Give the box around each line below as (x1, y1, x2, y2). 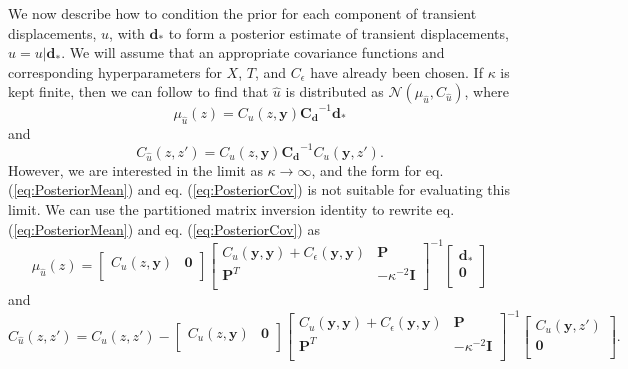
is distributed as (285, 81, 384, 102)
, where (464, 81, 509, 102)
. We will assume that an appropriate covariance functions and (61, 42, 445, 63)
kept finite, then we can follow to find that (8, 81, 269, 102)
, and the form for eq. (311, 159, 444, 180)
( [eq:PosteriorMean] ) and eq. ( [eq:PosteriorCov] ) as (8, 218, 320, 239)
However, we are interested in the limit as (8, 159, 263, 180)
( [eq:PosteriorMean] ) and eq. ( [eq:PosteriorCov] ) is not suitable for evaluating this (8, 179, 510, 200)
